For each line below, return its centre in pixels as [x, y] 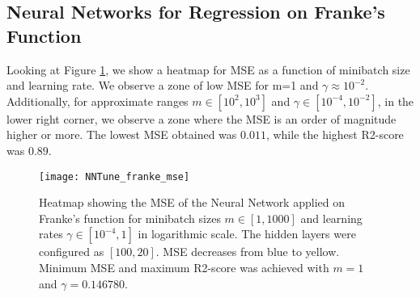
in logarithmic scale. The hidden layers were [247, 234]
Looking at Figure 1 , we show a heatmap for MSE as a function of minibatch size [208, 69]
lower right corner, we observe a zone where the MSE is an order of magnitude [202, 118]
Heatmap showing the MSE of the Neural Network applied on [192, 202]
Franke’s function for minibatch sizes [130, 218]
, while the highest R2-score [335, 134]
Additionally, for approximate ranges [98, 101]
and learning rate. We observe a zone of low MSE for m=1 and [163, 85]
